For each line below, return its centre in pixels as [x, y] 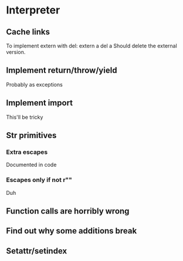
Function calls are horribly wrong [68, 211]
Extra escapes [27, 152]
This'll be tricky [25, 117]
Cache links [28, 32]
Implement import [40, 103]
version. [16, 52]
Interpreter [33, 10]
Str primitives [31, 135]
